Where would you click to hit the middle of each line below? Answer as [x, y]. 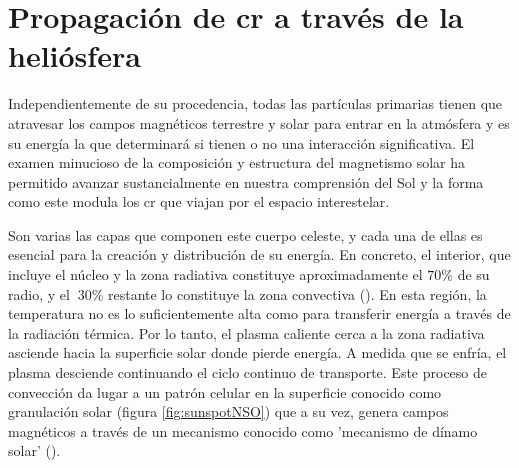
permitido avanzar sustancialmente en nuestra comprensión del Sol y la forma [246, 181]
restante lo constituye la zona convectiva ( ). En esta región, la [297, 293]
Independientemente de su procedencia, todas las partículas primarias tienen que [255, 103]
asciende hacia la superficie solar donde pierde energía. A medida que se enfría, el [257, 352]
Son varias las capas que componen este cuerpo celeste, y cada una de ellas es [245, 234]
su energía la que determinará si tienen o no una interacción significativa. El [241, 142]
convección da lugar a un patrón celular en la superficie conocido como [225, 391]
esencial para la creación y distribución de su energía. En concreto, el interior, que [259, 254]
